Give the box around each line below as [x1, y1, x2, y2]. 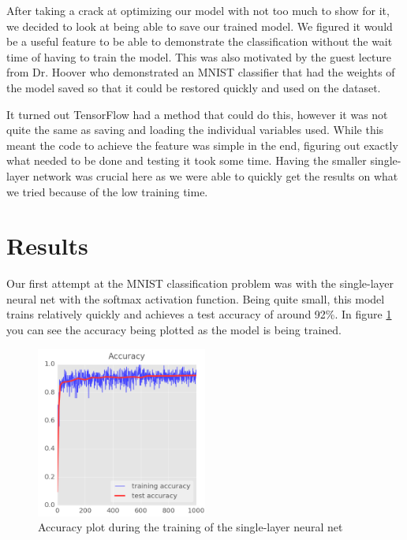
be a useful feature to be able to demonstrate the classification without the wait [6, 33, 393, 50]
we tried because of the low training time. [6, 183, 208, 199]
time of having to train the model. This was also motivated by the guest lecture [6, 48, 392, 65]
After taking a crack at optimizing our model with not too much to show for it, [6, 2, 390, 18]
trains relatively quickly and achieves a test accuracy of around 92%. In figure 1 [6, 306, 392, 322]
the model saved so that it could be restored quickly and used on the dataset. [6, 79, 381, 95]
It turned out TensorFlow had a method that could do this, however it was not [6, 106, 388, 122]
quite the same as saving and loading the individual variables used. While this [6, 121, 384, 138]
